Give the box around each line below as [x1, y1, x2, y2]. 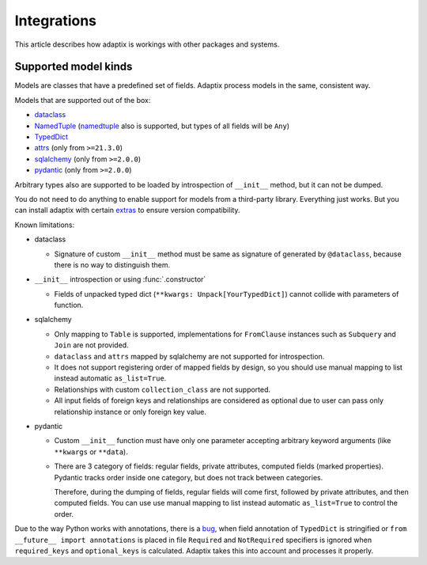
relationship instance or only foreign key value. [54, 407, 207, 416]
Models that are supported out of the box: [14, 95, 151, 104]
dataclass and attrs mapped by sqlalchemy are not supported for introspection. [54, 351, 325, 361]
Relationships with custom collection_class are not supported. [54, 385, 271, 394]
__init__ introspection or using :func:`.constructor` [34, 275, 206, 284]
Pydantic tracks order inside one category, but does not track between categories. [54, 472, 323, 482]
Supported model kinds [14, 60, 133, 74]
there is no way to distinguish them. [54, 260, 170, 269]
